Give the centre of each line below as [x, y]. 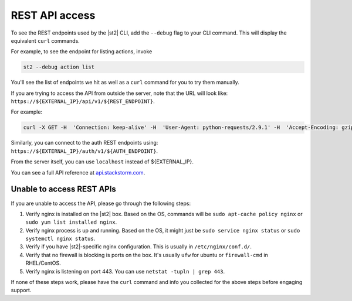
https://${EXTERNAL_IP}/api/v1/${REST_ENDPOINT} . [83, 101]
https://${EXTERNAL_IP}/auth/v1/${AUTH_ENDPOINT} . [84, 151]
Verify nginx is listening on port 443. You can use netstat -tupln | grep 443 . [125, 271]
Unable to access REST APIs [64, 189]
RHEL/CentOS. [43, 263]
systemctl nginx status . [60, 239]
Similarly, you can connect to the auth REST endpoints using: [84, 143]
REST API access [53, 15]
